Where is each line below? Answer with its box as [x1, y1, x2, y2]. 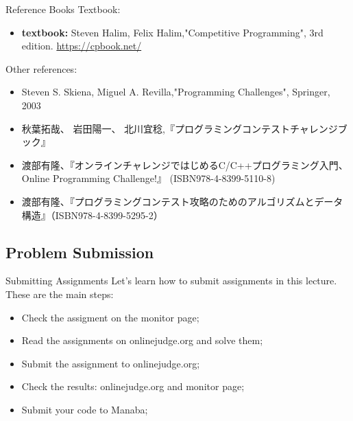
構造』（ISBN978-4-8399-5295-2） [21, 207, 163, 222]
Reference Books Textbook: [5, 2, 121, 16]
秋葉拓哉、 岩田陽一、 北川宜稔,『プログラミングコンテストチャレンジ [21, 121, 338, 135]
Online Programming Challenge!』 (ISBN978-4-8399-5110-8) [21, 171, 276, 185]
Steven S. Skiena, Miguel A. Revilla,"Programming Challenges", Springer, [21, 84, 330, 99]
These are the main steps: [5, 286, 114, 301]
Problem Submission [5, 241, 154, 262]
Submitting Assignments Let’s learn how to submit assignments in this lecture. [5, 273, 337, 288]
